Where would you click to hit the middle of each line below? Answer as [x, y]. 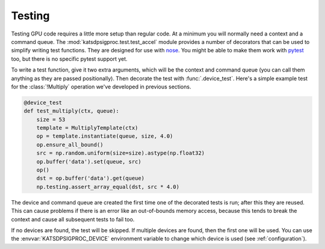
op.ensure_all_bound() [70, 145]
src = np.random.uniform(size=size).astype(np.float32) [121, 153]
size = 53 [51, 119]
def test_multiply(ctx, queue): [72, 111]
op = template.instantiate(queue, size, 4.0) [105, 136]
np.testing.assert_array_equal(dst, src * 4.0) [108, 187]
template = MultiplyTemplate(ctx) [87, 128]
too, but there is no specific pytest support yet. [69, 59]
